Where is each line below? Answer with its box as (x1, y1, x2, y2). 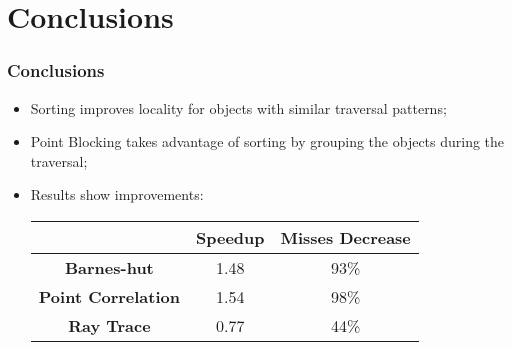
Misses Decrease (280, 225, 411, 249)
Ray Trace (68, 313, 151, 337)
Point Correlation (38, 284, 180, 308)
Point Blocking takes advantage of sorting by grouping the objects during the (30, 131, 505, 152)
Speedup (195, 225, 265, 249)
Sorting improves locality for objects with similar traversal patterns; (30, 97, 447, 118)
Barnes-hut (65, 255, 154, 279)
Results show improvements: (30, 184, 204, 205)
